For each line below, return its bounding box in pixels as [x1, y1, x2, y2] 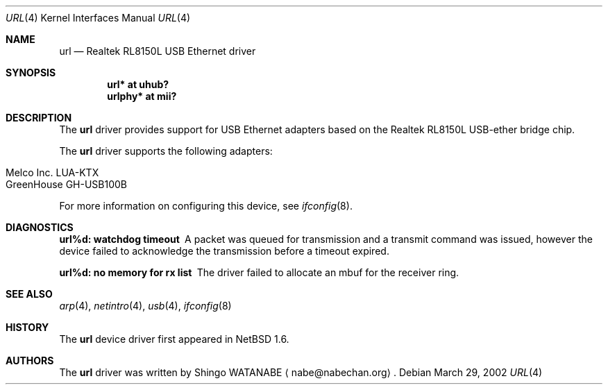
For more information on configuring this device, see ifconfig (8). [59, 200, 353, 212]
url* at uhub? [107, 78, 169, 90]
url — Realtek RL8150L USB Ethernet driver [59, 45, 256, 57]
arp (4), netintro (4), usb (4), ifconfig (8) [59, 300, 232, 312]
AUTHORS [6, 355, 54, 366]
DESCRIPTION [6, 112, 72, 124]
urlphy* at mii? [107, 90, 177, 102]
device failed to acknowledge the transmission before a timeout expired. [59, 245, 389, 257]
